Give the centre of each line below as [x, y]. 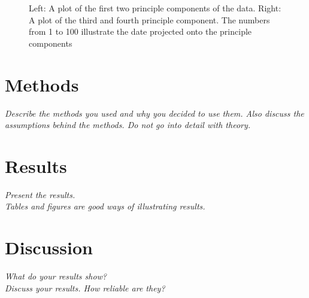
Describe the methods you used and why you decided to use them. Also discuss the [154, 113]
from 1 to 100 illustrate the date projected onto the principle [140, 31]
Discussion [49, 247]
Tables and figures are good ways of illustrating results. [105, 206]
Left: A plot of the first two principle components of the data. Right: [155, 8]
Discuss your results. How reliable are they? [85, 288]
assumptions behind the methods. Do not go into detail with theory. [128, 125]
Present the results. [40, 194]
